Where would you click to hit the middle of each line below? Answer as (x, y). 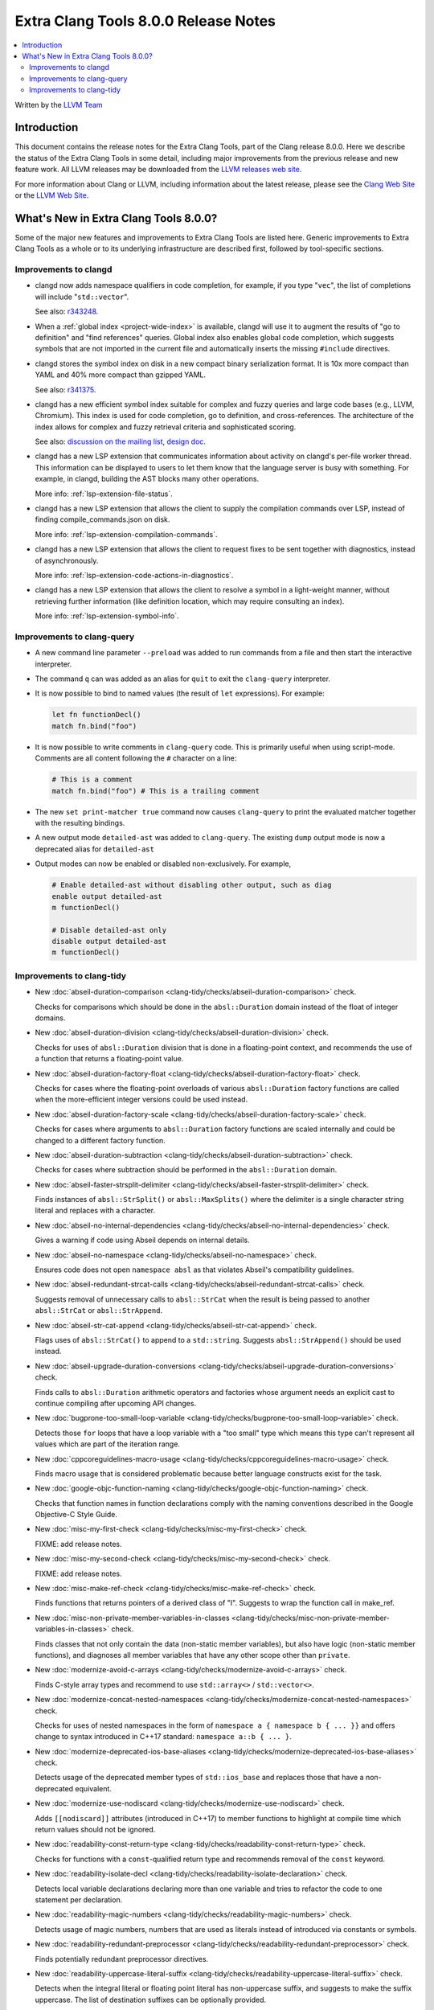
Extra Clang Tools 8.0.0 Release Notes (145, 21)
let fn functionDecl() (96, 715)
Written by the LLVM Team (59, 105)
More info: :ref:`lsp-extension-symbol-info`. (107, 616)
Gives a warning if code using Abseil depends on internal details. (142, 1240)
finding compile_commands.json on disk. (102, 519)
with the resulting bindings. (80, 822)
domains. (50, 1018)
